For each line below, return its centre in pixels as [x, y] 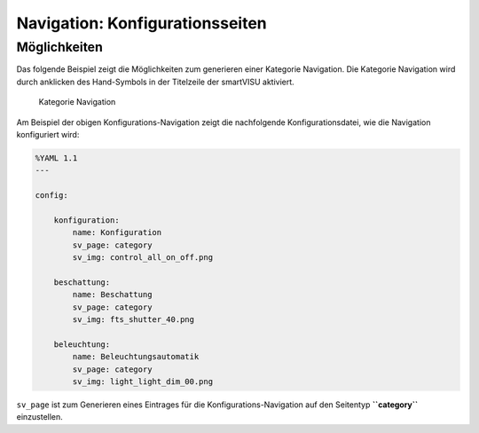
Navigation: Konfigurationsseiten [142, 23]
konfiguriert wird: [48, 134]
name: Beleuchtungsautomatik [136, 357]
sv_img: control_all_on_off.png [142, 258]
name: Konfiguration [117, 232]
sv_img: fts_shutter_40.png [133, 320]
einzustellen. [40, 417]
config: [51, 196]
